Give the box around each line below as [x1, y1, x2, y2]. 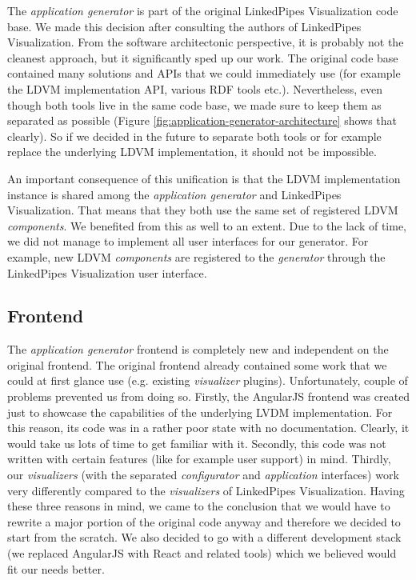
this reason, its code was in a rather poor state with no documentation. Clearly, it [7, 419, 410, 436]
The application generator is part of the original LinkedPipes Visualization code [7, 2, 398, 18]
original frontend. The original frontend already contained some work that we [7, 356, 387, 373]
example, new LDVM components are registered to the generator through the [7, 248, 386, 265]
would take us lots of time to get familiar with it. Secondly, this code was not [7, 434, 386, 451]
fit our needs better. [7, 560, 105, 577]
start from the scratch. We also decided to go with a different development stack [7, 529, 402, 546]
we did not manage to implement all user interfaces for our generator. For [7, 233, 369, 250]
